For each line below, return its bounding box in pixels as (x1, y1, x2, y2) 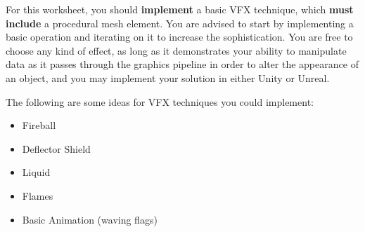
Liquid (22, 165, 51, 179)
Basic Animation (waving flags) (22, 212, 158, 226)
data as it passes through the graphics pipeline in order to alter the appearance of (6, 57, 359, 71)
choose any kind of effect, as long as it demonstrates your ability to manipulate (6, 43, 347, 57)
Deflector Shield (22, 141, 91, 156)
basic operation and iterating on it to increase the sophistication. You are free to (6, 29, 353, 44)
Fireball (22, 118, 56, 132)
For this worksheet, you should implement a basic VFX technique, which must (6, 2, 354, 16)
